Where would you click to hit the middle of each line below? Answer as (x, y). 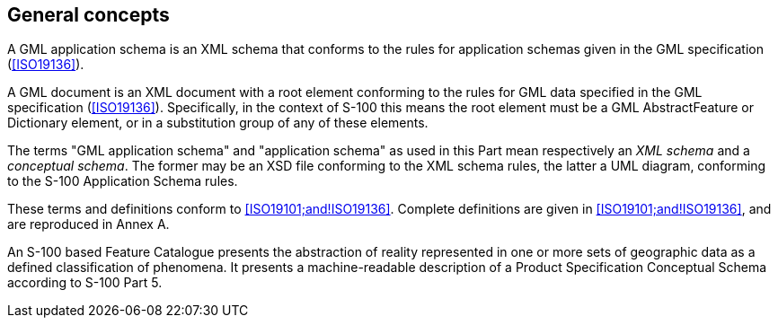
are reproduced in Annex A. (88, 224)
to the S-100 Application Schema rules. (123, 181)
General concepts (88, 15)
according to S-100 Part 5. (85, 283)
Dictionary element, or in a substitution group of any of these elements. (218, 123)
